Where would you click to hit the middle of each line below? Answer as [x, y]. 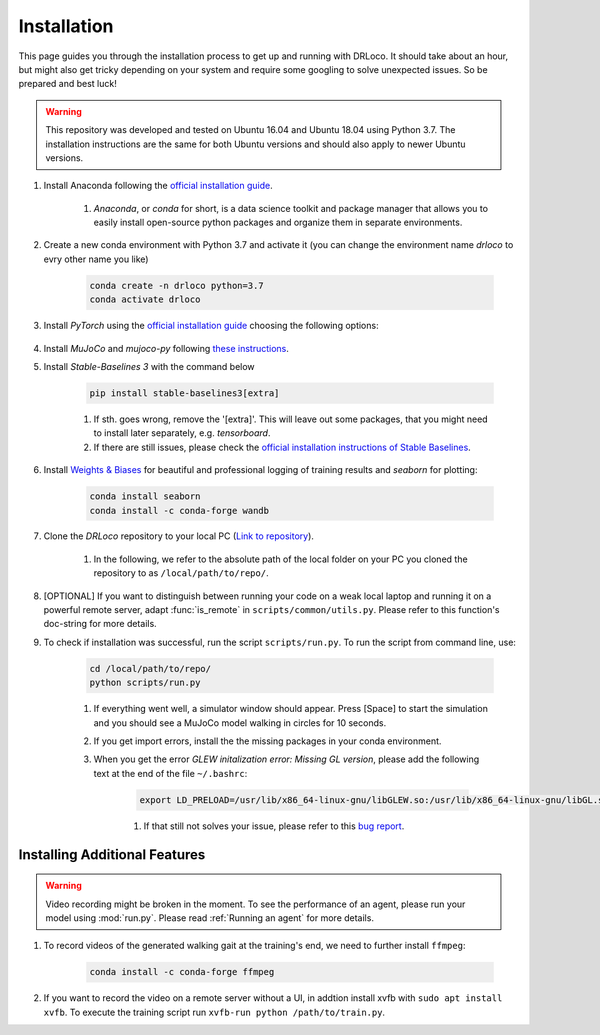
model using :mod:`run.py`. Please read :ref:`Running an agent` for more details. [210, 917]
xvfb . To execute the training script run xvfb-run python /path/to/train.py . [214, 1012]
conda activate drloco [145, 299]
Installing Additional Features [112, 854]
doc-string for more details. [100, 624]
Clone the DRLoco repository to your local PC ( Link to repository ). [179, 536]
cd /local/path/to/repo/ [150, 668]
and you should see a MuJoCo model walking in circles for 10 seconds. [240, 722]
